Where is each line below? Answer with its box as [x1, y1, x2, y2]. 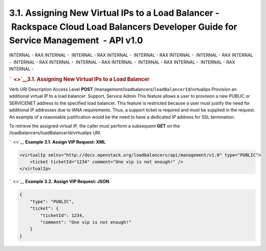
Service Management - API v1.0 [9, 35, 143, 46]
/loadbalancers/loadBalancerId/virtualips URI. [9, 130, 101, 136]
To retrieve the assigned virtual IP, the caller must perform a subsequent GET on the [9, 123, 180, 129]
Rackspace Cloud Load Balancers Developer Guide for [11, 21, 237, 32]
